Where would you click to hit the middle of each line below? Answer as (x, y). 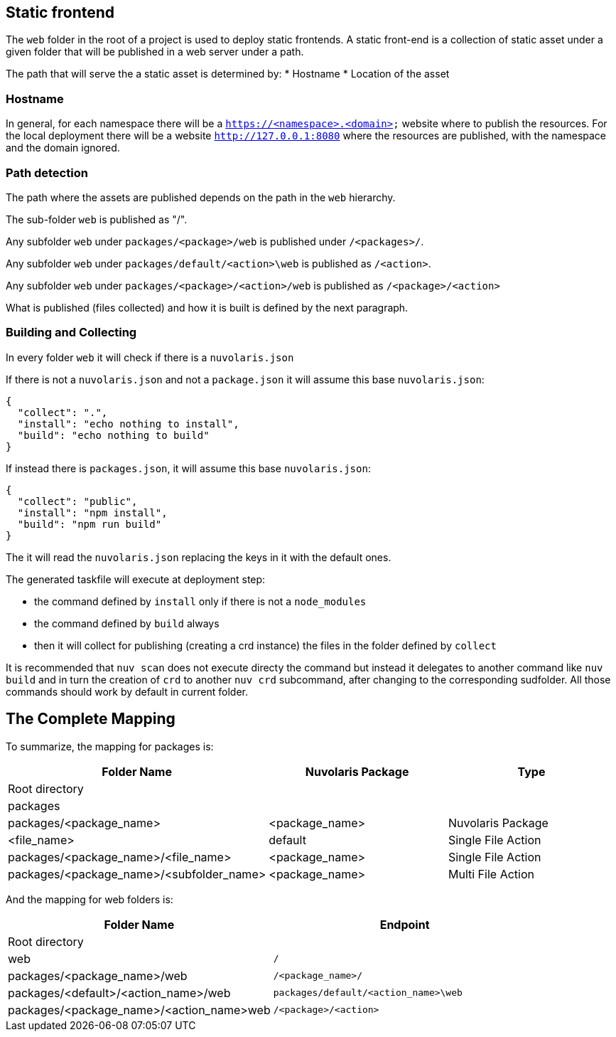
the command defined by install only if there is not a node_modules (200, 601)
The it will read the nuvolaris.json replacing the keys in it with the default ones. (199, 557)
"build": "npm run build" (90, 524)
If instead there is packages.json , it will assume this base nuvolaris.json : (188, 468)
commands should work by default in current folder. (127, 691)
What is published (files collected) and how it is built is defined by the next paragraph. (207, 307)
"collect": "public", (77, 501)
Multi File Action (491, 874)
